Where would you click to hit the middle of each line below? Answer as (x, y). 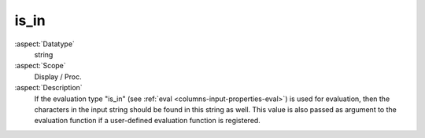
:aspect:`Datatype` (44, 44)
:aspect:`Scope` (40, 66)
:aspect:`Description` (48, 88)
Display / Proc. (58, 76)
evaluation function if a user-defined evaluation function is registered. (148, 121)
